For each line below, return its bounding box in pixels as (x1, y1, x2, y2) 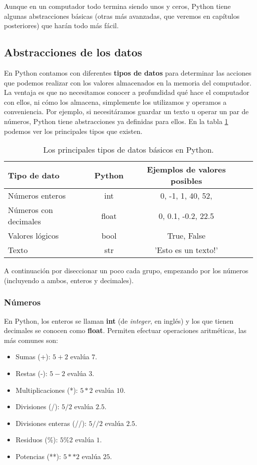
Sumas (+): (15, 351, 50, 362)
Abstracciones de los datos (4, 44, 142, 60)
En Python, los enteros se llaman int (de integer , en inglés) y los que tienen (4, 315, 234, 326)
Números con (8, 204, 53, 216)
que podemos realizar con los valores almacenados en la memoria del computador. (4, 77, 252, 87)
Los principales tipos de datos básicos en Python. (43, 144, 214, 156)
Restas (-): (15, 368, 47, 378)
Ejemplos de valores (147, 164, 226, 175)
